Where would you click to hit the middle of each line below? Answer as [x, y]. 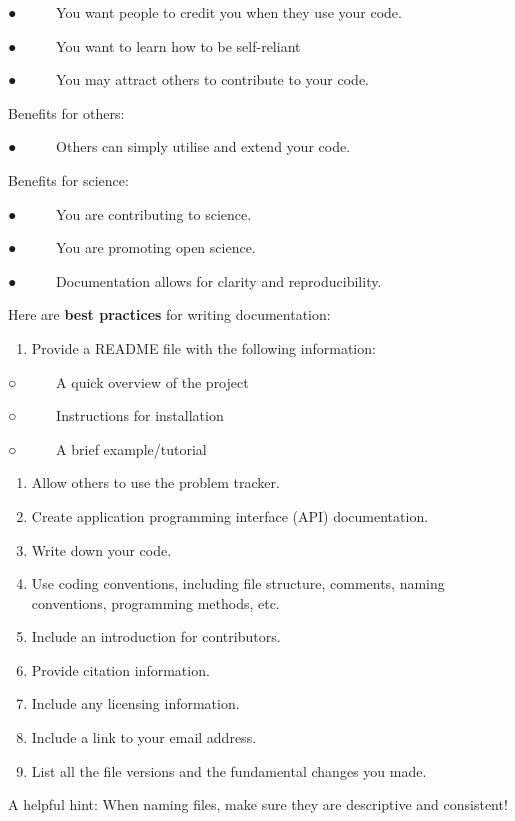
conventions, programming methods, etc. [155, 602]
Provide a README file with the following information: [203, 347]
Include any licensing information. [135, 703]
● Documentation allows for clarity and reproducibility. [195, 280]
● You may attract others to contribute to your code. [189, 79]
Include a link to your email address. [144, 737]
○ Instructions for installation [116, 415]
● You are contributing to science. [130, 213]
